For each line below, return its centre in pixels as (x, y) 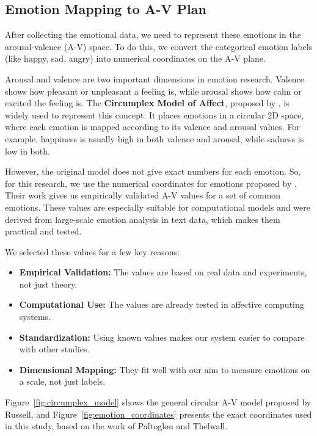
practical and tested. (43, 231)
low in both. (27, 151)
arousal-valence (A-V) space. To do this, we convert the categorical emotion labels (159, 46)
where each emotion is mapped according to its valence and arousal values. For (152, 127)
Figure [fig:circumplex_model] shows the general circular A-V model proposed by (158, 402)
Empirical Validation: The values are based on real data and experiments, (163, 272)
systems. (35, 317)
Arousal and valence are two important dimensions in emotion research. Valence (155, 78)
